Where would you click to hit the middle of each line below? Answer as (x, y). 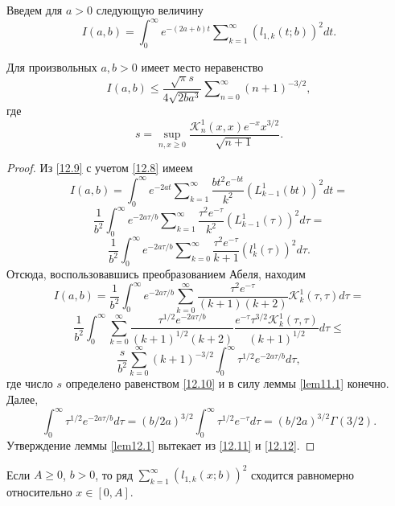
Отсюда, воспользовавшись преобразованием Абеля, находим (156, 274)
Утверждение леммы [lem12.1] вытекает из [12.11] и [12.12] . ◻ (161, 444)
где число (30, 383)
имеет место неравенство (202, 66)
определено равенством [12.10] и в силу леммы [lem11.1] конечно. (227, 383)
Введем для (35, 10)
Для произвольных (52, 66)
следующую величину (150, 10)
